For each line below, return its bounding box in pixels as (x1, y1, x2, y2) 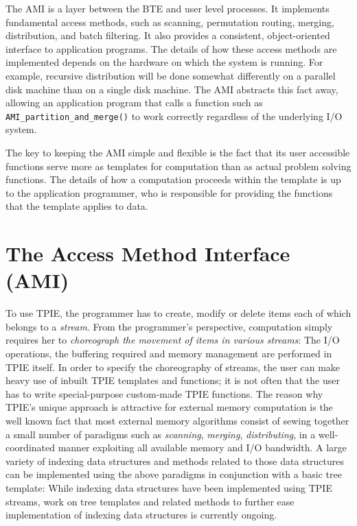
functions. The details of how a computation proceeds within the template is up (5, 172, 341, 187)
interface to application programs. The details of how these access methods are (5, 41, 337, 56)
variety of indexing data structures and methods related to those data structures (5, 453, 345, 468)
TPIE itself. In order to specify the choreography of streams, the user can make (5, 359, 341, 374)
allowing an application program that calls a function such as (5, 95, 263, 110)
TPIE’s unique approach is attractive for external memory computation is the (5, 400, 333, 414)
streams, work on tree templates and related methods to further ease (5, 494, 295, 508)
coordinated (5, 440, 56, 455)
